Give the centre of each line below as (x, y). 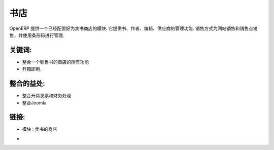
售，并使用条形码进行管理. (37, 35)
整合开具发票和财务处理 (46, 96)
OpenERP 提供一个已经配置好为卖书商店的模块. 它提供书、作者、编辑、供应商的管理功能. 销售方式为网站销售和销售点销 (133, 28)
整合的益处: (27, 84)
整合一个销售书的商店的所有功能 (55, 62)
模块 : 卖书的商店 (40, 129)
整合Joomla (34, 103)
